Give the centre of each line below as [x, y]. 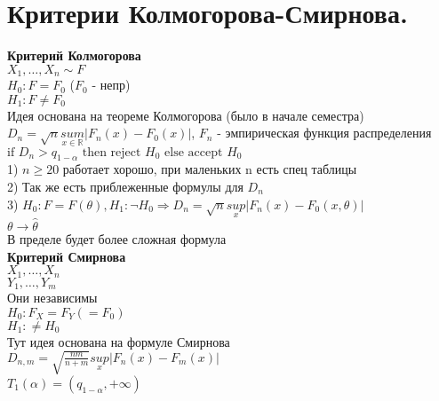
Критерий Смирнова [67, 256]
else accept [194, 152]
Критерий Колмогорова [74, 55]
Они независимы [52, 298]
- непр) [111, 85]
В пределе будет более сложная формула [117, 239]
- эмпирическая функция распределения [324, 133]
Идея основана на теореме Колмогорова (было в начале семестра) [186, 115]
